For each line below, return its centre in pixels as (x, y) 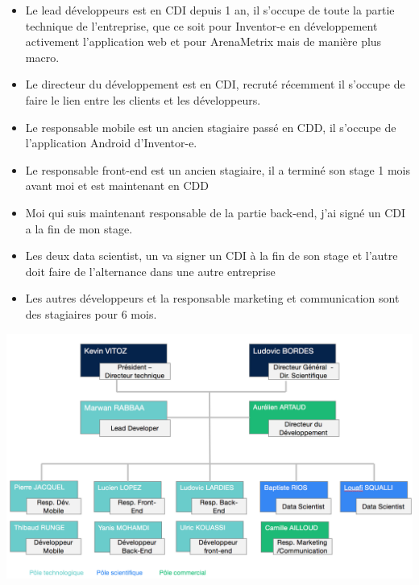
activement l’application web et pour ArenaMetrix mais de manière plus (203, 41)
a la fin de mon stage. (79, 228)
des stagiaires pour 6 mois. (91, 313)
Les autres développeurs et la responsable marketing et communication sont (212, 298)
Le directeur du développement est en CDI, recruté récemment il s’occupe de (215, 84)
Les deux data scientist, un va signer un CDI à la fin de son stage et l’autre (212, 255)
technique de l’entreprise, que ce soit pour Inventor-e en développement (201, 25)
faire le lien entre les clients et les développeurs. (143, 99)
